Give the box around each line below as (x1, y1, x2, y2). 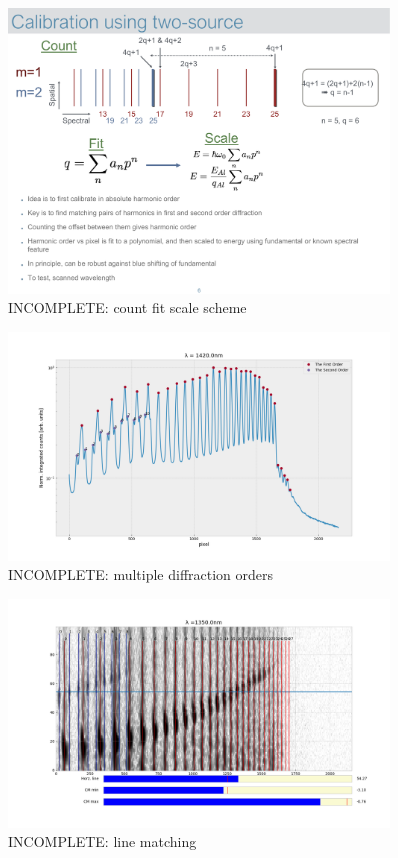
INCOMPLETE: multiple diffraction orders (8, 564, 274, 585)
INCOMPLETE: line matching (8, 831, 197, 852)
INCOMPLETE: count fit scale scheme (8, 297, 247, 318)
